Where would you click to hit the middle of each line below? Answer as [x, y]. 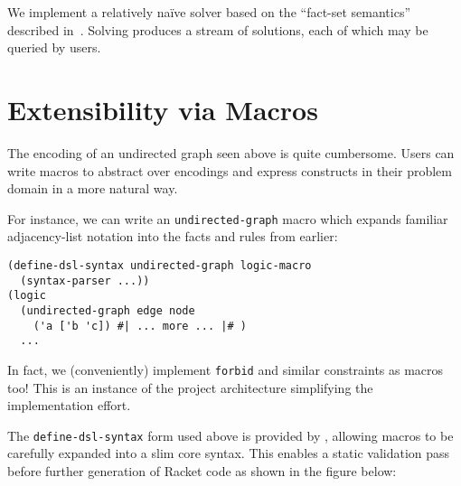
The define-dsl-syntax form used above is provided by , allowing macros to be [230, 435]
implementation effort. [69, 405]
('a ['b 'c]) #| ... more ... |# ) [140, 326]
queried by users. [54, 47]
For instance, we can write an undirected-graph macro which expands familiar [228, 218]
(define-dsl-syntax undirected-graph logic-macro [160, 265]
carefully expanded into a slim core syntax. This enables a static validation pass [229, 453]
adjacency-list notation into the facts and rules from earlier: [173, 236]
